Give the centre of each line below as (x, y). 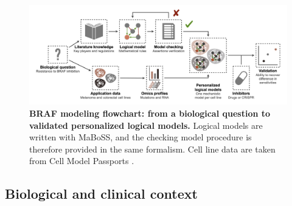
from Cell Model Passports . (82, 161)
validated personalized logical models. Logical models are (146, 125)
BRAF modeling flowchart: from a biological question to (150, 113)
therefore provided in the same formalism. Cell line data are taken (152, 149)
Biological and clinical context (101, 194)
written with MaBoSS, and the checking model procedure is (141, 137)
